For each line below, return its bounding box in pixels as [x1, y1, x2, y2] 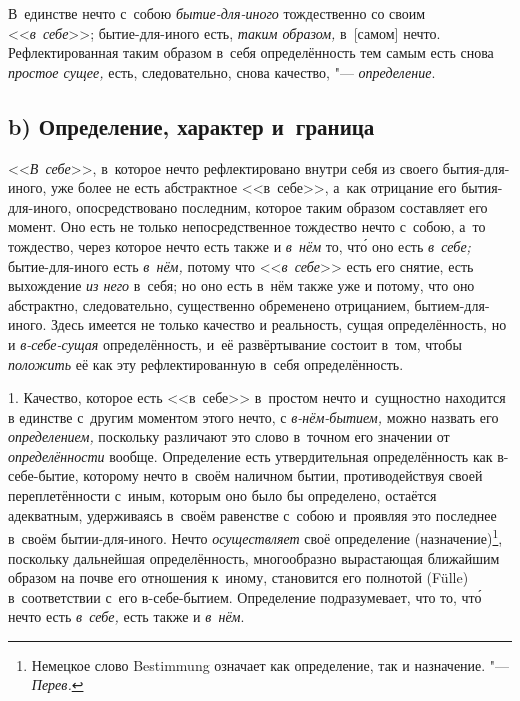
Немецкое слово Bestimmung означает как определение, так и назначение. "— [31, 654, 510, 675]
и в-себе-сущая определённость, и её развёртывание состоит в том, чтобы [8, 333, 462, 354]
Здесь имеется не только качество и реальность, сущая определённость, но [50, 314, 507, 335]
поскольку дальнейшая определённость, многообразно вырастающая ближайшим [8, 547, 500, 568]
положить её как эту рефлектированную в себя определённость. [8, 353, 404, 374]
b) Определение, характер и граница [8, 110, 375, 141]
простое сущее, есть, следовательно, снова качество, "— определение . [8, 61, 436, 82]
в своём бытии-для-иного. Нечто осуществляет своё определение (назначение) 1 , [8, 525, 503, 548]
